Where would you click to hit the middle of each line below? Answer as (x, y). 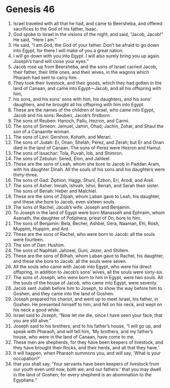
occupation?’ (27, 358)
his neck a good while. (36, 310)
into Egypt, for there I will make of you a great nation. (68, 50)
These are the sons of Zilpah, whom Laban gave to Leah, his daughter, (87, 196)
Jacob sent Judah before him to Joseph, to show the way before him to (88, 288)
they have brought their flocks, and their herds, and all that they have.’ (86, 347)
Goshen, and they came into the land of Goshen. (63, 293)
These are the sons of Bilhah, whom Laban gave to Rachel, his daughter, (88, 256)
